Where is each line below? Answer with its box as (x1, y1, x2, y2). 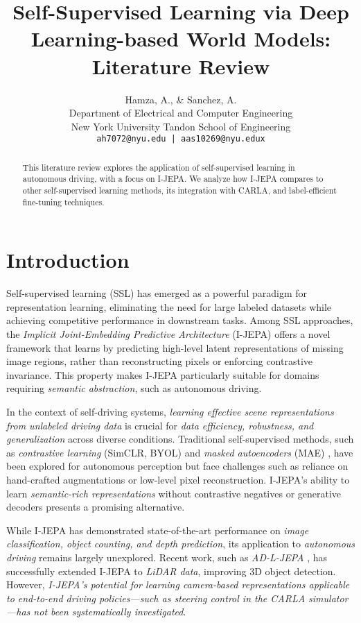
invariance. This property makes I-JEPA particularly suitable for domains (6, 367, 319, 382)
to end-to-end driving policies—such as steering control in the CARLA (6, 590, 306, 605)
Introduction (6, 246, 130, 274)
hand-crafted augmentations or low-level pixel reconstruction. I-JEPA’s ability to (6, 472, 350, 487)
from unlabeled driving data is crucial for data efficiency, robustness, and (6, 418, 314, 432)
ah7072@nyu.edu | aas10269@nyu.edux (96, 134, 265, 144)
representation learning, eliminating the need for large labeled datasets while (6, 299, 332, 314)
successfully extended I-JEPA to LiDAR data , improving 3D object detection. (6, 563, 336, 578)
